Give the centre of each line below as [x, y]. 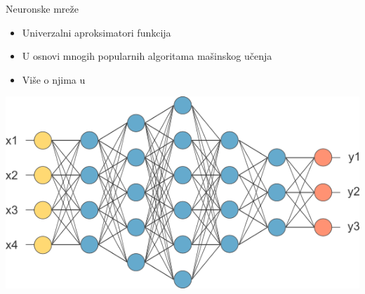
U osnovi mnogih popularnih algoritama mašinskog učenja [147, 56]
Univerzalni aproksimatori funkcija [97, 32]
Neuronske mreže [42, 8]
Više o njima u [54, 79]
